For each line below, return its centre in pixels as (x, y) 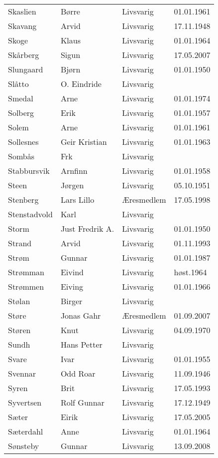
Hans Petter (81, 344)
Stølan (19, 301)
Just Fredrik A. (87, 229)
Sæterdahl (26, 431)
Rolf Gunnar (82, 402)
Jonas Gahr (81, 315)
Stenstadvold (30, 214)
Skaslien (22, 11)
